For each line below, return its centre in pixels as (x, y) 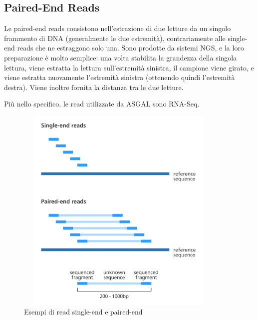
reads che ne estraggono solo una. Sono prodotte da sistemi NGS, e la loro (130, 48)
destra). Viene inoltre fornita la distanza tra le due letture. (94, 87)
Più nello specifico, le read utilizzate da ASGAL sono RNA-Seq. (102, 104)
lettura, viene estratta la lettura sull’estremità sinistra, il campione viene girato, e (129, 67)
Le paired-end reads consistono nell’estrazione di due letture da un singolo (118, 28)
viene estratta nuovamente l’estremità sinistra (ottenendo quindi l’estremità (120, 77)
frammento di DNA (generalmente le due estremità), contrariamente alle (115, 38)
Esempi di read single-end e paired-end (83, 312)
